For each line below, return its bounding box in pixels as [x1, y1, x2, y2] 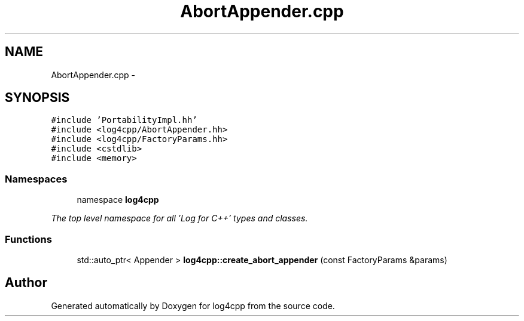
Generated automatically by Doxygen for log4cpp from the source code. [51, 300, 335, 311]
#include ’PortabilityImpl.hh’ [51, 115, 197, 125]
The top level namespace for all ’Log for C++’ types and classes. [51, 213, 308, 224]
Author [5, 275, 47, 291]
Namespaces [5, 172, 68, 185]
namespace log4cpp [77, 195, 159, 205]
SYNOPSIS [5, 90, 70, 106]
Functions [5, 233, 52, 245]
